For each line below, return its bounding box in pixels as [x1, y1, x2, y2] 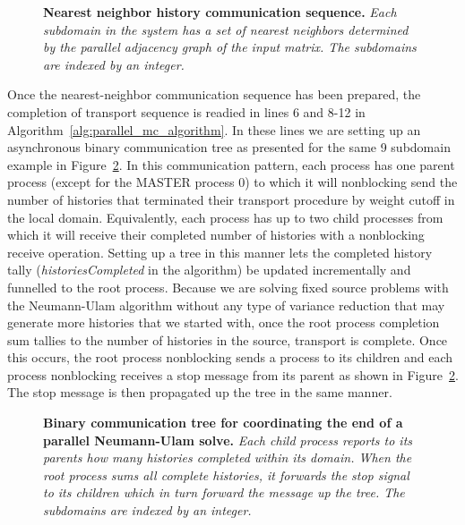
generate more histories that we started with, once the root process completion [7, 313, 440, 332]
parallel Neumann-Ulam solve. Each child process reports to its [43, 430, 413, 449]
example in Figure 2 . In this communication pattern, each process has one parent [7, 155, 455, 174]
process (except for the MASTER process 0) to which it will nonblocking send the [7, 173, 458, 191]
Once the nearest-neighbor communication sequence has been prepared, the [7, 85, 421, 104]
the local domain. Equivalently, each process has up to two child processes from [7, 207, 443, 226]
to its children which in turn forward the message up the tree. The [43, 483, 405, 502]
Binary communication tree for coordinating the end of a [43, 413, 403, 432]
